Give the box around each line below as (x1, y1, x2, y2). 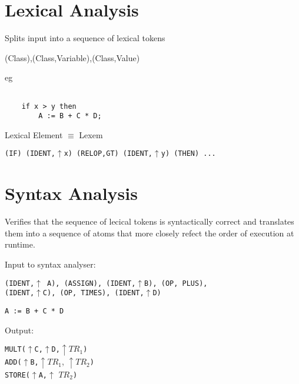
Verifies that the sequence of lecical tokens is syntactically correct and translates (5, 215, 294, 228)
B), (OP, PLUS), (144, 279, 208, 288)
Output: (5, 323, 34, 336)
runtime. (5, 238, 35, 251)
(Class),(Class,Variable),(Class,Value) (5, 51, 140, 64)
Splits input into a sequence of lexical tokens (5, 32, 165, 44)
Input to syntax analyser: (5, 258, 96, 271)
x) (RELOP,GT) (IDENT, (64, 149, 152, 158)
